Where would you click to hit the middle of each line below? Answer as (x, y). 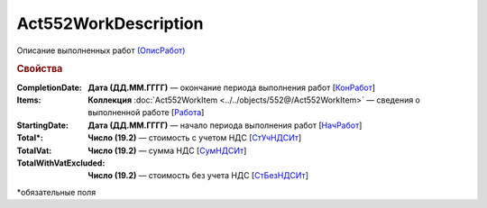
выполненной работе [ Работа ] (146, 113)
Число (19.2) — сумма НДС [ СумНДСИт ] (167, 150)
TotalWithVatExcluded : (61, 163)
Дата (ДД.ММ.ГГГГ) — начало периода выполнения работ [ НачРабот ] (225, 125)
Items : (29, 100)
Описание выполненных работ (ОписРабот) (101, 50)
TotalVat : (34, 150)
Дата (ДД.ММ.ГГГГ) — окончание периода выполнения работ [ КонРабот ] (232, 87)
